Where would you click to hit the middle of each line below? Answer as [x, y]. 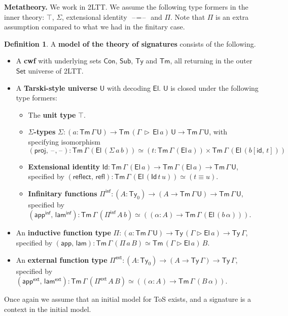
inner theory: [24, 16]
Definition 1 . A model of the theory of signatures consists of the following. [130, 43]
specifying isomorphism [64, 141]
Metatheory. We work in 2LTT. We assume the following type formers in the [126, 7]
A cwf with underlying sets [59, 61]
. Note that [188, 16]
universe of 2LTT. [56, 70]
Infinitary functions [63, 193]
